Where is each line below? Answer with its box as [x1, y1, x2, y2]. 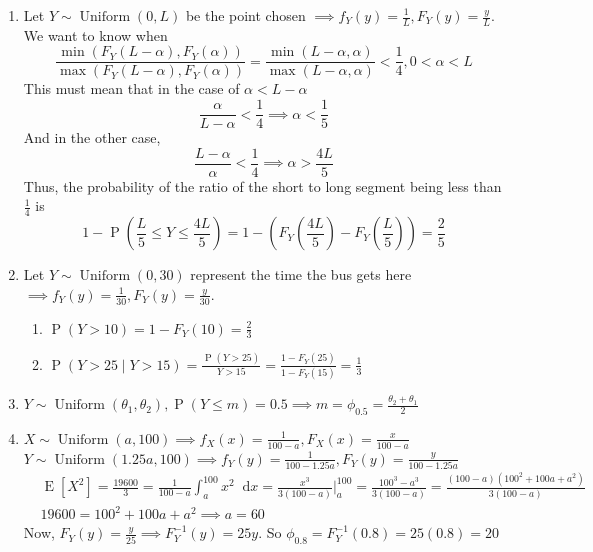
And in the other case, [23, 127, 161, 148]
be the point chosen [185, 5, 306, 25]
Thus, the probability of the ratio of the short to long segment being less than [23, 175, 502, 196]
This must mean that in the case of [23, 78, 240, 99]
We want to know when [23, 24, 168, 45]
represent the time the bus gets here [190, 264, 412, 285]
